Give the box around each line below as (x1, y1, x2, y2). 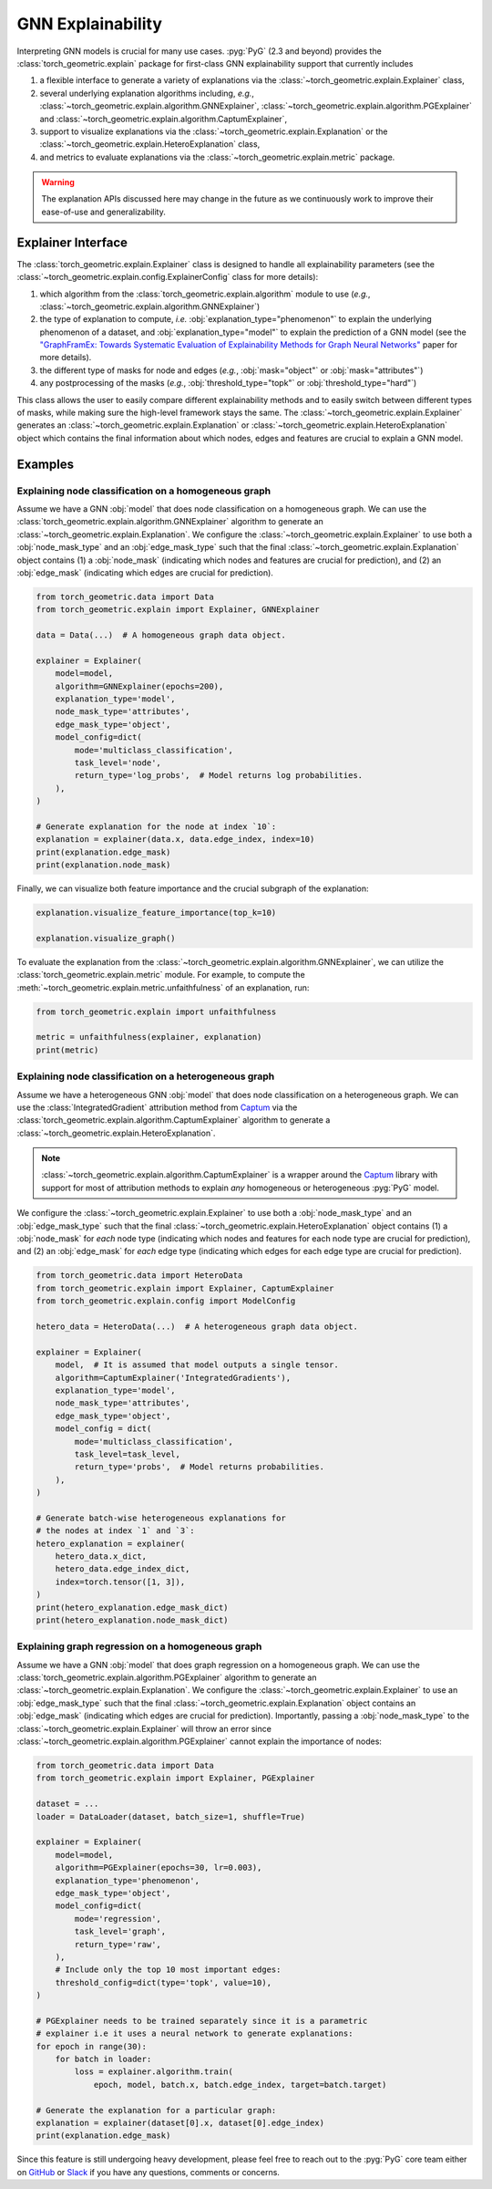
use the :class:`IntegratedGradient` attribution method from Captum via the (16, 1102, 298, 1113)
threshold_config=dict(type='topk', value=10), (55, 1977, 272, 1987)
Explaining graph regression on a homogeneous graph (16, 1640, 262, 1653)
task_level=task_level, (74, 1448, 181, 1459)
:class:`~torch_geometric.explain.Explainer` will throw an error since (16, 1723, 272, 1734)
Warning (41, 177, 75, 188)
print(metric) (36, 1044, 99, 1055)
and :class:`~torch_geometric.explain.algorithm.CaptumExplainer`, (39, 113, 287, 124)
